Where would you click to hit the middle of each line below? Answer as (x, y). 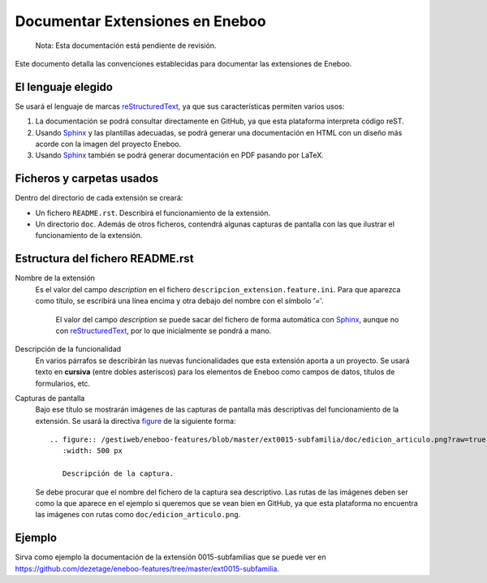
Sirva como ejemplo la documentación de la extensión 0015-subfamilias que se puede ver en (170, 557)
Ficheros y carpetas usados (87, 179)
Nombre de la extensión (55, 278)
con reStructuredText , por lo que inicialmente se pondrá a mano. (164, 330)
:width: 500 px (93, 451)
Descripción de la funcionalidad (68, 349)
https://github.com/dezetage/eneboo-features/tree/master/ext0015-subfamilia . (147, 568)
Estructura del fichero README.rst (104, 259)
